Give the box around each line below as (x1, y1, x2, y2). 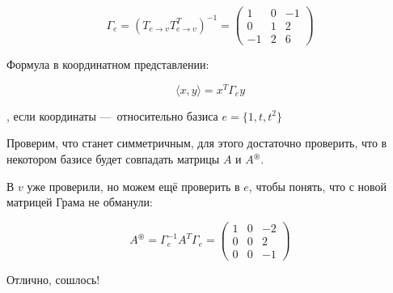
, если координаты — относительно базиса (6, 107, 218, 124)
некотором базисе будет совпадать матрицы (6, 151, 220, 168)
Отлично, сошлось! (6, 270, 100, 287)
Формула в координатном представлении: (6, 56, 209, 73)
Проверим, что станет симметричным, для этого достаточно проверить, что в (6, 134, 387, 151)
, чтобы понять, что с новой (248, 177, 387, 194)
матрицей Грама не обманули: (6, 193, 153, 210)
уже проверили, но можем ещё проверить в (27, 177, 240, 194)
